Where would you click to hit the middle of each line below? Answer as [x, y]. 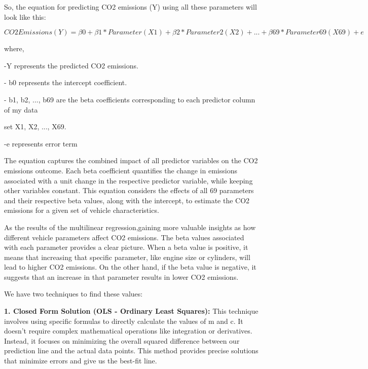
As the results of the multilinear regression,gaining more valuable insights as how [130, 227]
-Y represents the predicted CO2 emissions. [71, 65]
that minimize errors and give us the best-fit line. [81, 361]
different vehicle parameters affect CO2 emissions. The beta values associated [124, 237]
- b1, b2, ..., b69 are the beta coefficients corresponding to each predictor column [130, 99]
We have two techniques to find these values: [73, 294]
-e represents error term [41, 143]
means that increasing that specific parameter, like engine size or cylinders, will [127, 257]
